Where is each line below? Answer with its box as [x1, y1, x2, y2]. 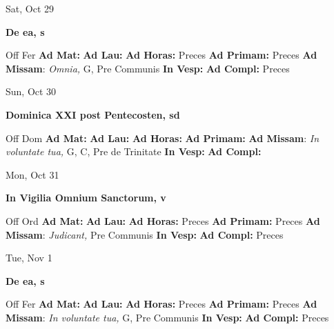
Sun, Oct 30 [6, 84, 57, 99]
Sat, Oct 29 [6, 1, 54, 15]
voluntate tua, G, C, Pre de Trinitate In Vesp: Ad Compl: [6, 144, 262, 159]
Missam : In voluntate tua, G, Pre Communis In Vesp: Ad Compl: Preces [6, 310, 329, 324]
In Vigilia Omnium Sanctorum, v [6, 190, 166, 205]
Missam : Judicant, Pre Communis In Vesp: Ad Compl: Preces [6, 227, 284, 241]
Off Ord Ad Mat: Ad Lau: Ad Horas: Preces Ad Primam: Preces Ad [6, 213, 320, 228]
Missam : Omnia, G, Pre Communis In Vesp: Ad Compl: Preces [6, 61, 290, 75]
